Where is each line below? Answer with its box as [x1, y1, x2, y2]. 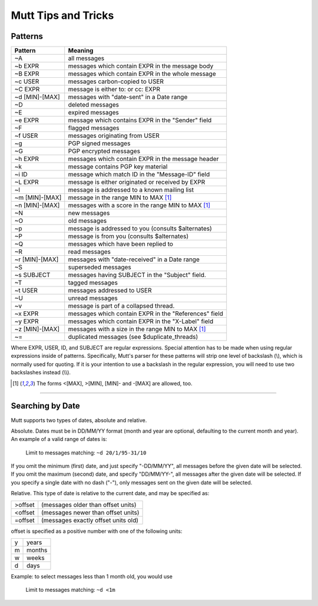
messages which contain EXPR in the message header [68, 155, 219, 163]
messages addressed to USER [68, 286, 152, 295]
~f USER [14, 131, 38, 140]
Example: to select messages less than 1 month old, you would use [11, 573, 173, 580]
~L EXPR [14, 178, 39, 186]
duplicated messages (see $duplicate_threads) [68, 333, 198, 341]
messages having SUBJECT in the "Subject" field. [68, 271, 206, 279]
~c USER [14, 77, 39, 85]
